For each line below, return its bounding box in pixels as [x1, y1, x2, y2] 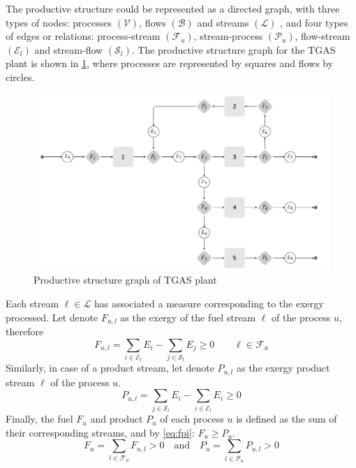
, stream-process [193, 29, 263, 43]
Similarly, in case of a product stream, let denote [6, 360, 214, 375]
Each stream [6, 295, 59, 310]
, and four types [280, 15, 348, 29]
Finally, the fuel [6, 411, 73, 426]
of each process [160, 411, 224, 426]
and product [90, 411, 143, 426]
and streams [197, 15, 249, 29]
